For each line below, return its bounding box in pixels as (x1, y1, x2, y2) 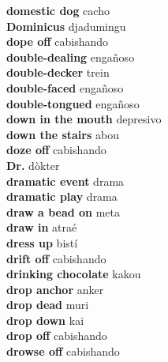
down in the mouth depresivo (6, 111, 162, 127)
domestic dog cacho (6, 2, 110, 18)
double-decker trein (6, 64, 110, 81)
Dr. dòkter (6, 156, 60, 173)
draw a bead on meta (6, 203, 121, 220)
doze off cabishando (6, 141, 106, 158)
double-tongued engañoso (6, 95, 140, 111)
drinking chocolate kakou (6, 266, 141, 282)
